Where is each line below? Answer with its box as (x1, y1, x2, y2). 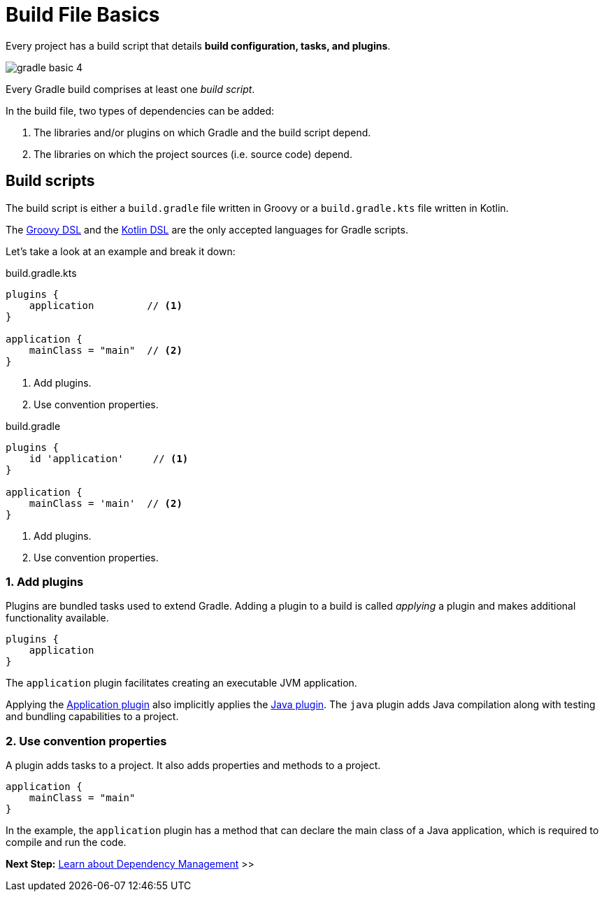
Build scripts (6, 172, 95, 190)
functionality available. (6, 612, 109, 624)
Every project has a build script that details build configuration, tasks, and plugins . (6, 39, 391, 52)
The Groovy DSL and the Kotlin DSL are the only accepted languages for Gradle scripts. (6, 223, 408, 236)
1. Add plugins (6, 574, 84, 589)
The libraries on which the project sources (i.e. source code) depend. (34, 148, 352, 160)
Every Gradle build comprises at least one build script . (6, 82, 255, 95)
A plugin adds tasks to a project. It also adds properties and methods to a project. (6, 759, 381, 772)
